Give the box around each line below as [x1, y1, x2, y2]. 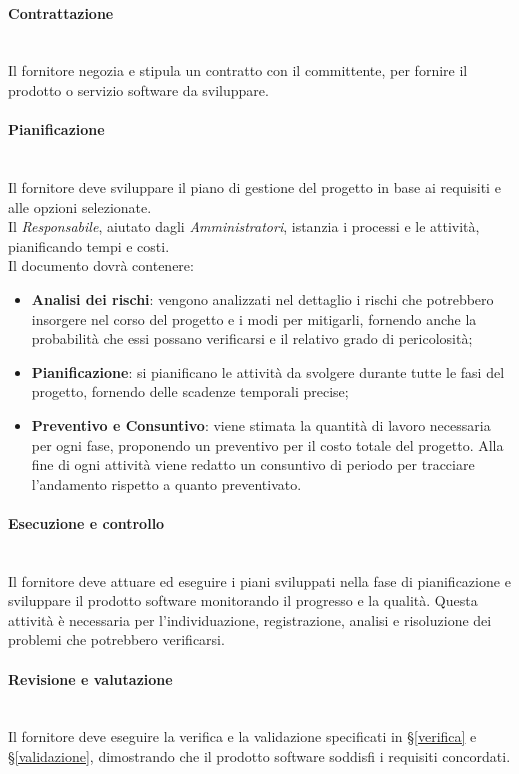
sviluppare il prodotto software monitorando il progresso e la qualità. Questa [8, 590, 478, 611]
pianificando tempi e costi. [8, 235, 170, 256]
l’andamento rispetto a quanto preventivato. [31, 473, 302, 494]
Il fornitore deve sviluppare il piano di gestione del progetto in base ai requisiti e [8, 176, 501, 197]
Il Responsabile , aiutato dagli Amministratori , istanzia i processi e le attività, [8, 216, 480, 237]
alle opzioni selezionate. [8, 196, 152, 217]
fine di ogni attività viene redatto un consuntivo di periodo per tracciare [31, 454, 475, 475]
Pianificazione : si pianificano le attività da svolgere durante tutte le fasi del [31, 361, 505, 382]
